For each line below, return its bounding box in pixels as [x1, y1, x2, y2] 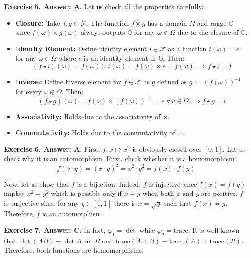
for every [15, 86, 42, 96]
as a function [168, 43, 207, 53]
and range [197, 17, 227, 28]
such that [164, 197, 192, 208]
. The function [86, 17, 129, 28]
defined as [157, 76, 187, 86]
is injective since [149, 178, 197, 189]
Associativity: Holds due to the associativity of [15, 111, 161, 121]
